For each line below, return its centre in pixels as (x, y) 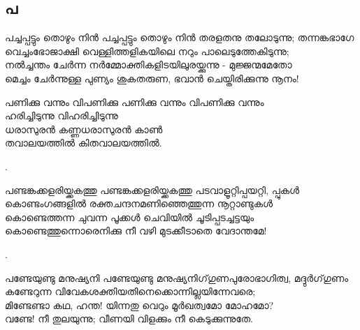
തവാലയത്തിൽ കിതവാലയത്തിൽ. (84, 143)
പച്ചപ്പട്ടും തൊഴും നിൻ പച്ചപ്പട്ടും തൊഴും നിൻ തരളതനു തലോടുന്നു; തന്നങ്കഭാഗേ (180, 37)
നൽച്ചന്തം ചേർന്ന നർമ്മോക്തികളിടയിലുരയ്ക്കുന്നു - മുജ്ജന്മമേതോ (149, 65)
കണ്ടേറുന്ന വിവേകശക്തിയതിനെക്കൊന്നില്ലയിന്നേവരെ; (130, 291)
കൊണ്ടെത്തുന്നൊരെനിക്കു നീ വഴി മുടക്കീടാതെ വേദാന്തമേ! (136, 231)
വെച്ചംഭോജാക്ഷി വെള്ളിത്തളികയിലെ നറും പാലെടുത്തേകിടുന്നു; (147, 51)
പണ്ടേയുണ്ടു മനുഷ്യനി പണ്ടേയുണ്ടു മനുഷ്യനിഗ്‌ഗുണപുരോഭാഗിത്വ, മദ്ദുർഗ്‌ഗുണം (177, 277)
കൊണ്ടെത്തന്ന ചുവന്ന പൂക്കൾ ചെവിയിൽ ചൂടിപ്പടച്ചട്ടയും (130, 217)
